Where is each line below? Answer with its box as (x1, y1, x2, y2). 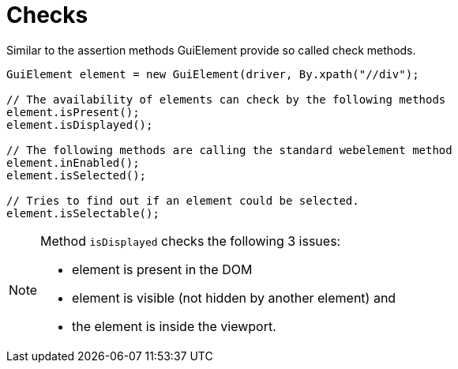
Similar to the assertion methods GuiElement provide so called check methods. (6, 43, 416, 57)
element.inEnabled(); (6, 156, 140, 169)
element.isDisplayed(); (6, 118, 153, 131)
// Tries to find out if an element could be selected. (6, 194, 359, 207)
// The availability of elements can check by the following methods (6, 92, 446, 106)
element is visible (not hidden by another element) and (72, 289, 396, 306)
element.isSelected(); (6, 168, 147, 182)
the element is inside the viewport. (72, 318, 276, 334)
